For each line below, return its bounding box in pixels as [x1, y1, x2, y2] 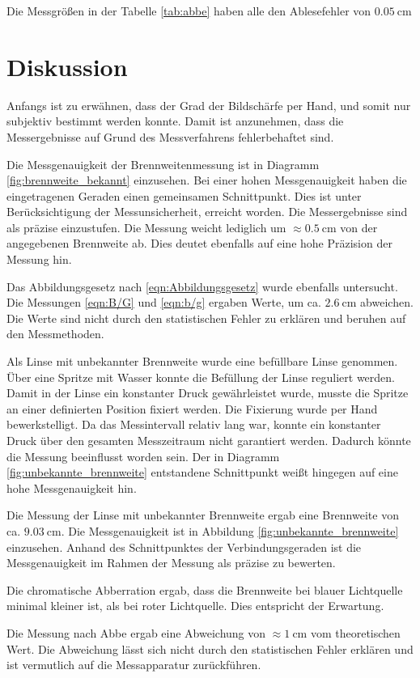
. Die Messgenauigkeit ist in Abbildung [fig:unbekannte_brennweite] [61, 522, 399, 539]
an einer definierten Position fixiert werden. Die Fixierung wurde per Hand [6, 400, 378, 417]
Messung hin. [6, 251, 72, 268]
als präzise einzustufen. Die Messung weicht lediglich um [6, 218, 286, 235]
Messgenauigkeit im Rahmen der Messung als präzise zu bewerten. [6, 554, 336, 571]
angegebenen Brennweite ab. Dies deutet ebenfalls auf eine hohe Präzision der [6, 235, 392, 252]
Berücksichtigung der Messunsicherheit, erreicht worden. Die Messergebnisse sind [6, 203, 408, 220]
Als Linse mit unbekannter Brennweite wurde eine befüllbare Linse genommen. [6, 353, 398, 370]
